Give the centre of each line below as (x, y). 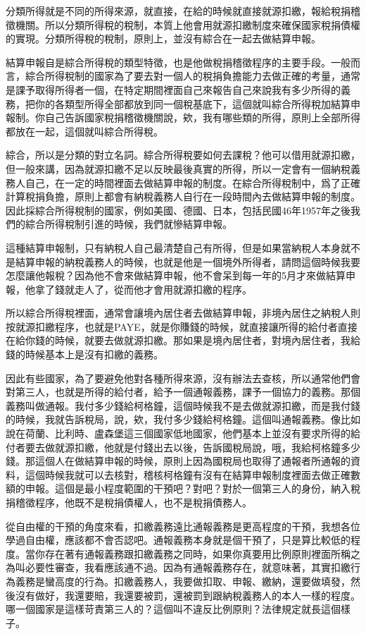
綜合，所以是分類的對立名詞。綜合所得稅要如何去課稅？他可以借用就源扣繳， (183, 155)
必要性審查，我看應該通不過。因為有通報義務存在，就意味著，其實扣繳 (188, 567)
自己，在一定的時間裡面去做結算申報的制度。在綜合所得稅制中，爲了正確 (193, 182)
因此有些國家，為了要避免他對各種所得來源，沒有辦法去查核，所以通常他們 (178, 378)
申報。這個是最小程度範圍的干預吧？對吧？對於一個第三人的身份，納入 (188, 488)
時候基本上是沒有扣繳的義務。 (94, 354)
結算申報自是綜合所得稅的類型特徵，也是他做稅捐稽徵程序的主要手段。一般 (178, 62)
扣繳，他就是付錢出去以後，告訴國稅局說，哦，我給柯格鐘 (207, 447)
